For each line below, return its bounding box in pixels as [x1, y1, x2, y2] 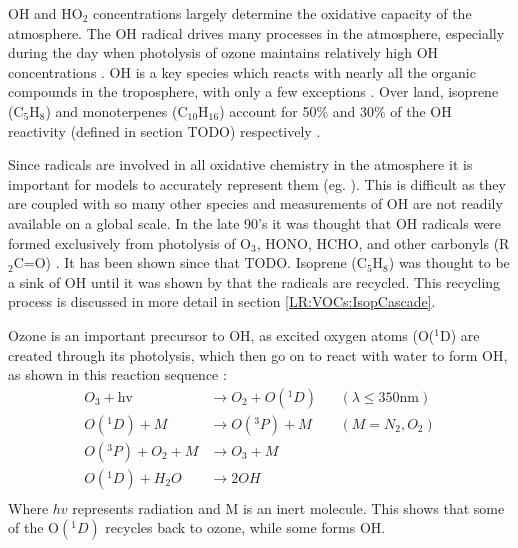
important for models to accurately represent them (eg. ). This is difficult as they [8, 173, 506, 194]
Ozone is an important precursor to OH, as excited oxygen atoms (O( [8, 324, 435, 345]
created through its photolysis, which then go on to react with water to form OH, [8, 344, 508, 365]
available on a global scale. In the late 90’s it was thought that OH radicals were [8, 212, 502, 233]
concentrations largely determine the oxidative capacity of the [93, 3, 472, 23]
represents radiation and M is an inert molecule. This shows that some [72, 497, 505, 518]
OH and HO [8, 3, 83, 23]
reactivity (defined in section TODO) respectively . [8, 120, 321, 141]
